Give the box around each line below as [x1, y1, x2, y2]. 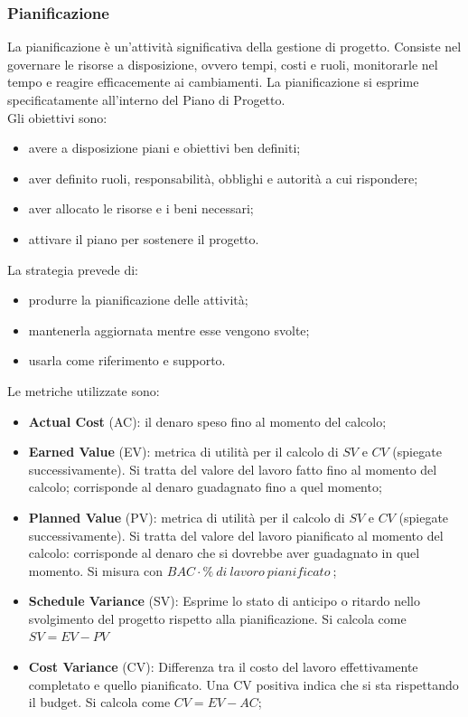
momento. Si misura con [28, 561, 164, 580]
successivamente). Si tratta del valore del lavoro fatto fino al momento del [28, 459, 437, 478]
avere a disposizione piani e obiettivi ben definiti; [28, 138, 301, 157]
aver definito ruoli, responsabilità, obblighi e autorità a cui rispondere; [28, 168, 418, 187]
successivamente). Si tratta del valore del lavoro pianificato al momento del [28, 525, 444, 544]
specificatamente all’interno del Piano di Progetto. [7, 90, 285, 108]
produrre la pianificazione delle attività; [28, 290, 248, 309]
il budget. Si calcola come [28, 693, 171, 712]
